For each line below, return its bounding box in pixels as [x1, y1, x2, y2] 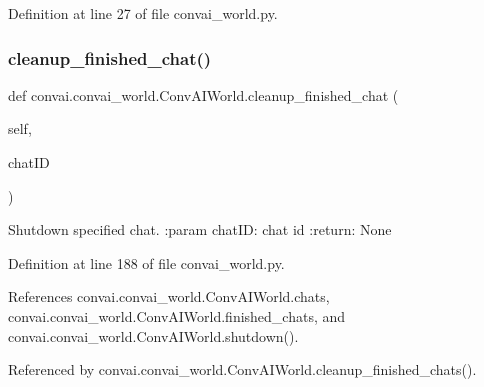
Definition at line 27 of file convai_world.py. [8, 3, 278, 23]
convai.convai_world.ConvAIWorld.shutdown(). [8, 325, 299, 346]
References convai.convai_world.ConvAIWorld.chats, [8, 286, 330, 307]
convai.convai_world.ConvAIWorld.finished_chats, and [8, 305, 346, 326]
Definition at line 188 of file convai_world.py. [8, 252, 285, 273]
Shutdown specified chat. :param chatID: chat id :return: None [8, 219, 392, 240]
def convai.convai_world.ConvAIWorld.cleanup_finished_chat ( [8, 84, 399, 105]
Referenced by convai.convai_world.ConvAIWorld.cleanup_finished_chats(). [8, 359, 477, 380]
